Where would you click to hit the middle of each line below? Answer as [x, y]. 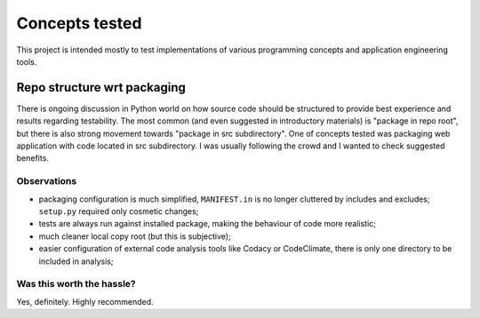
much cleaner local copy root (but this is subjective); [135, 236]
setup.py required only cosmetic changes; [119, 211]
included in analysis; [76, 261]
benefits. [32, 158]
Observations [47, 181]
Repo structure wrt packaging [101, 87]
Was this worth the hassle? [76, 284]
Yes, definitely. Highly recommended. [85, 301]
